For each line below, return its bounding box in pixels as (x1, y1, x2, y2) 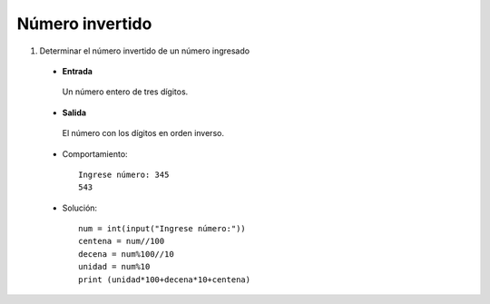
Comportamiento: (62, 148, 128, 159)
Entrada (62, 65, 93, 76)
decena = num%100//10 (78, 249, 174, 259)
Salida (62, 107, 86, 118)
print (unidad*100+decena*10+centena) (78, 274, 251, 285)
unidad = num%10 (78, 261, 151, 272)
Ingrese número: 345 (78, 169, 170, 180)
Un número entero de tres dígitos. (62, 86, 189, 97)
